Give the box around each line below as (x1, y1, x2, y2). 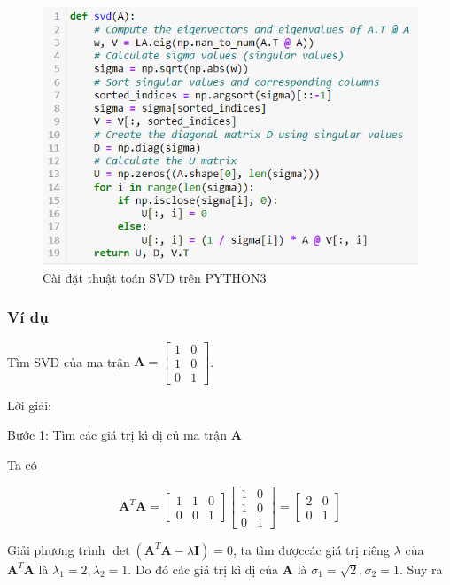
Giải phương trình (7, 540, 105, 558)
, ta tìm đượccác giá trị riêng (232, 540, 390, 558)
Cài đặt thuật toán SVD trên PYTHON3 (43, 268, 267, 286)
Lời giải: (7, 395, 51, 414)
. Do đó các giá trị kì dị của (128, 559, 279, 578)
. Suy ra (399, 559, 443, 578)
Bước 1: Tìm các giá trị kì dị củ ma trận (7, 425, 227, 444)
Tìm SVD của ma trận (7, 352, 130, 370)
